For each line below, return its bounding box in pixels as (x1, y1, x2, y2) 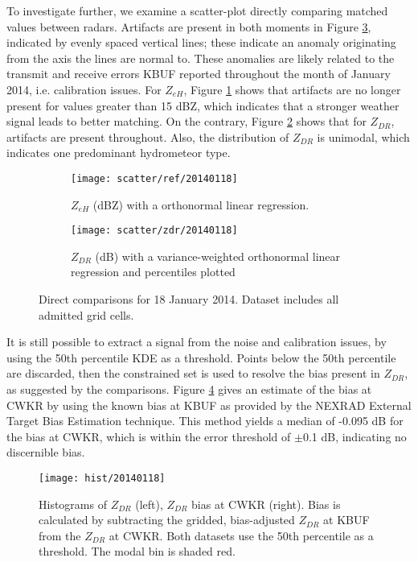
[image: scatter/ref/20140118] (71, 172, 238, 184)
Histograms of (39, 495, 107, 512)
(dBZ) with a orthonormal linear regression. (92, 196, 309, 213)
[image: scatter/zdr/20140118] (71, 225, 238, 237)
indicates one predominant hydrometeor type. (6, 144, 231, 161)
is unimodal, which (317, 128, 410, 145)
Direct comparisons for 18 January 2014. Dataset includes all (39, 291, 339, 308)
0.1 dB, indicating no (302, 428, 407, 444)
